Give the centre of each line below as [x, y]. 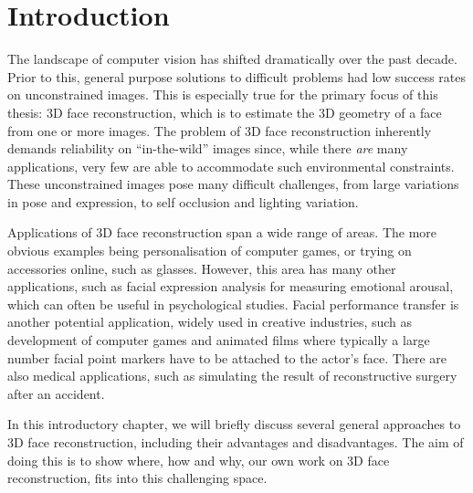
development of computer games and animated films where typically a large [219, 340]
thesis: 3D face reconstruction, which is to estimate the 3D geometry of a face [225, 112]
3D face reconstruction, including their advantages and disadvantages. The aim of [236, 442]
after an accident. [56, 393]
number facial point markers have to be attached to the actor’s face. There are [227, 357]
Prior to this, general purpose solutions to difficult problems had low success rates [236, 76]
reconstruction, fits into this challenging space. [137, 478]
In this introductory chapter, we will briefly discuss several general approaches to [234, 424]
